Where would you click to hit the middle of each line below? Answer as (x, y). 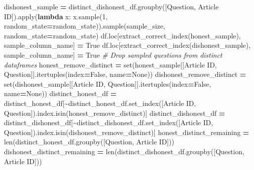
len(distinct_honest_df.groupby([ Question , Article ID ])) (89, 142)
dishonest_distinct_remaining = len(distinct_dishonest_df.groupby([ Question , (124, 151)
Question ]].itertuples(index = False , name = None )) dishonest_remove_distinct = (125, 74)
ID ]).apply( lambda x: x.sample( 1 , (56, 16)
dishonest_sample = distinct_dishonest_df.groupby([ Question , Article (111, 6)
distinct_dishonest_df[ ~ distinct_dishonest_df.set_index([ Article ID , (109, 122)
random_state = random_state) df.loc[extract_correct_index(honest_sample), (123, 35)
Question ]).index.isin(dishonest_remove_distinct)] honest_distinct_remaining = (127, 132)
